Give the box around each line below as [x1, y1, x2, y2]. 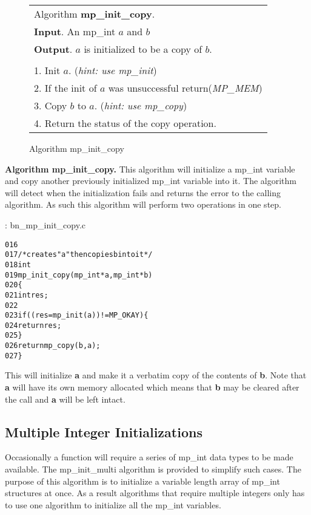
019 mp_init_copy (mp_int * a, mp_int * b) [5, 270, 153, 279]
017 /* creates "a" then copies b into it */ [5, 250, 153, 259]
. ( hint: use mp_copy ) [94, 98, 187, 112]
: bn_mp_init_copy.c [5, 218, 86, 231]
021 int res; [5, 290, 48, 299]
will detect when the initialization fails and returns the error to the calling [5, 186, 281, 199]
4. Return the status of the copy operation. [34, 116, 216, 130]
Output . [34, 42, 73, 56]
